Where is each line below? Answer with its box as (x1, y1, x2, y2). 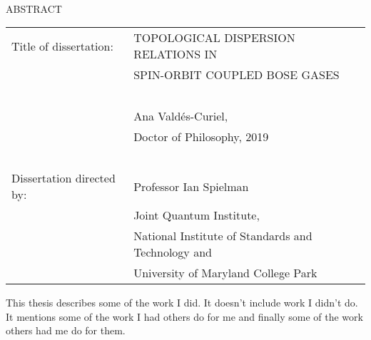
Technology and (133, 244, 212, 261)
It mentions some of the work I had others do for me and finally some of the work (6, 309, 363, 324)
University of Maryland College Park (133, 264, 317, 282)
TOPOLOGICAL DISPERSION (133, 29, 295, 46)
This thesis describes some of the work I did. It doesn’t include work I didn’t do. (6, 295, 358, 310)
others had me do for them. (6, 323, 126, 338)
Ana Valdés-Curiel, (133, 108, 228, 125)
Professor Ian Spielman (133, 177, 249, 195)
